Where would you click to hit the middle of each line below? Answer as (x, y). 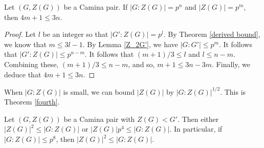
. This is (233, 91)
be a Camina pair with (99, 119)
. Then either (198, 119)
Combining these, (31, 64)
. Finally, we (231, 64)
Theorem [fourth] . (32, 102)
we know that (25, 44)
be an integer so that (75, 34)
